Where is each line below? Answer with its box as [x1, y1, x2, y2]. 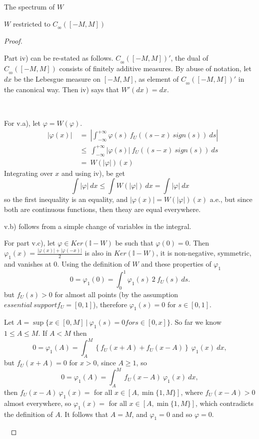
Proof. [4, 36, 22, 46]
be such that [115, 238, 153, 248]
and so [172, 408, 192, 419]
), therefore [93, 299, 127, 309]
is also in [84, 248, 112, 258]
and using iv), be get [61, 167, 125, 178]
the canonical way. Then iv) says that [4, 84, 119, 94]
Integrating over [4, 167, 53, 178]
